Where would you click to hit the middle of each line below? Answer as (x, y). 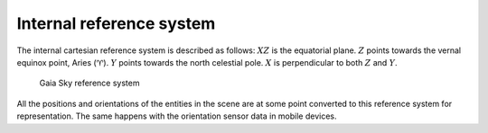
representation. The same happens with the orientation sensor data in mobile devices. (177, 116)
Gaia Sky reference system (89, 83)
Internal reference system (116, 23)
